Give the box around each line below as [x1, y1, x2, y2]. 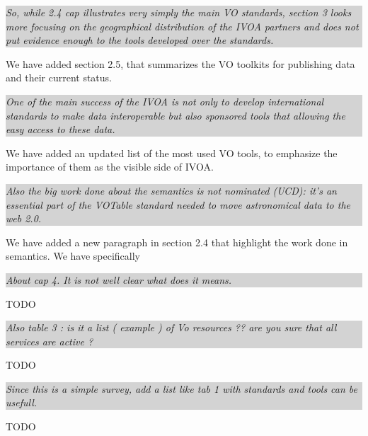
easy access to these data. [6, 122, 115, 137]
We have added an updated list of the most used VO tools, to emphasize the [6, 145, 338, 160]
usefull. [6, 395, 38, 410]
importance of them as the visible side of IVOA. [6, 159, 214, 174]
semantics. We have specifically [6, 248, 140, 263]
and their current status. [6, 70, 113, 85]
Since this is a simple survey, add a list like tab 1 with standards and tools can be [6, 381, 358, 396]
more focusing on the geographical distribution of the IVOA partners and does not [6, 18, 359, 33]
